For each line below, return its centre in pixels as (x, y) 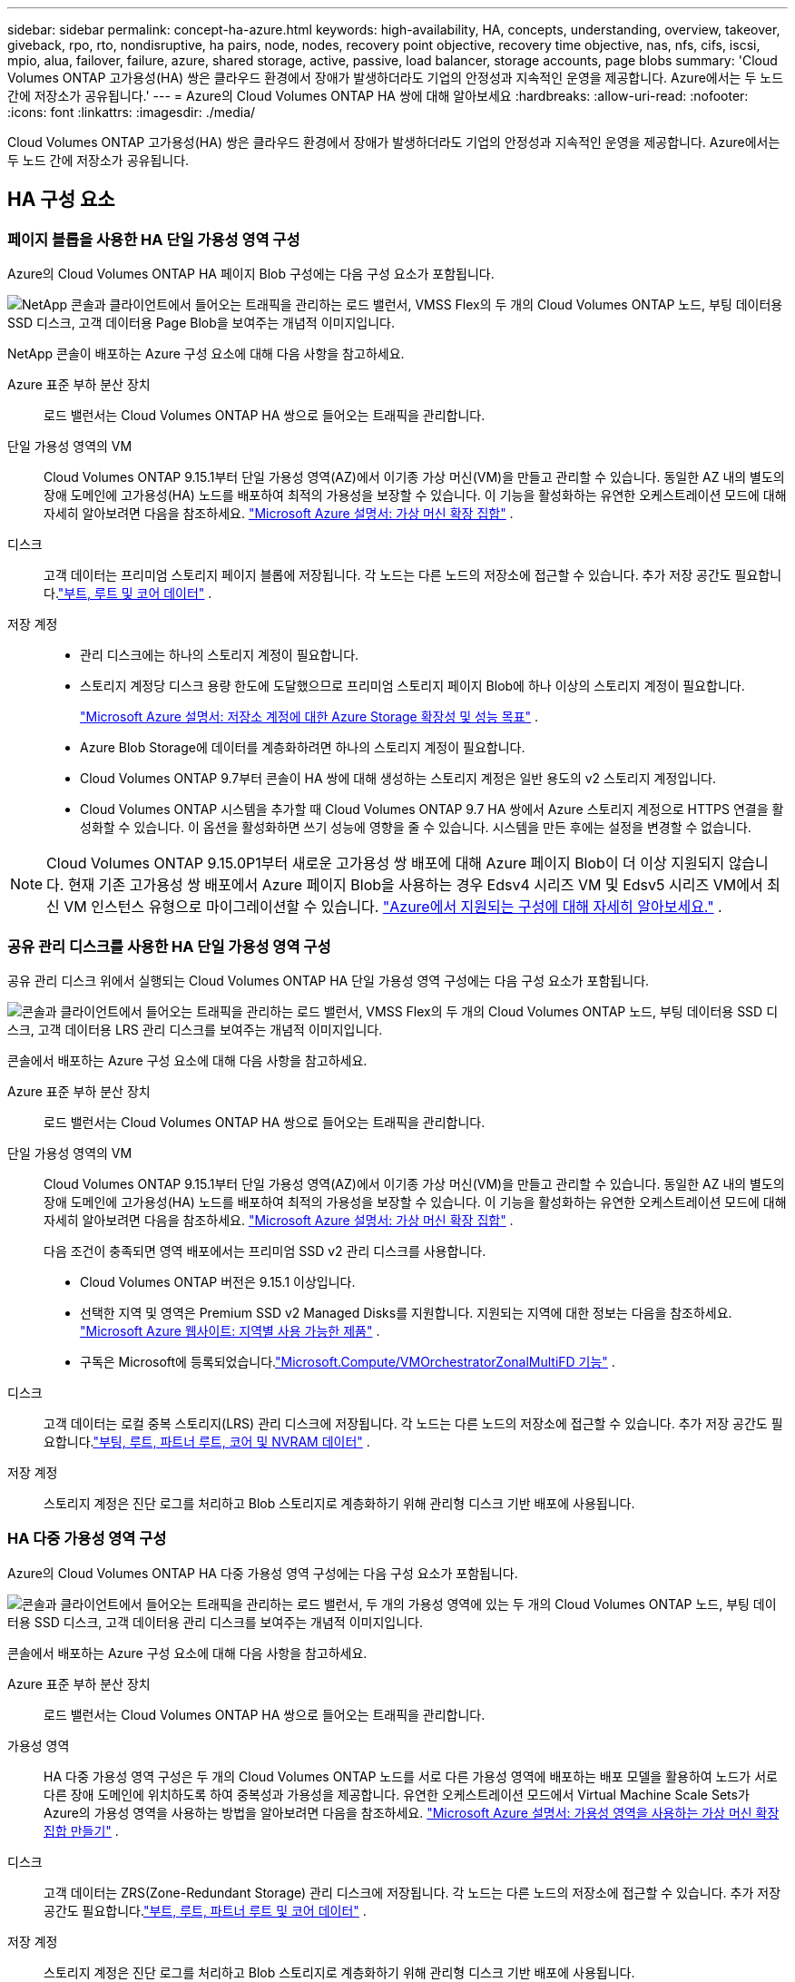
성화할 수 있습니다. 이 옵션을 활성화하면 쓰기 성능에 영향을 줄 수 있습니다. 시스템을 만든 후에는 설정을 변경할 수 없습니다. (416, 828)
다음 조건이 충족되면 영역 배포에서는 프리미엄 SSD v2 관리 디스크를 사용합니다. (265, 1251)
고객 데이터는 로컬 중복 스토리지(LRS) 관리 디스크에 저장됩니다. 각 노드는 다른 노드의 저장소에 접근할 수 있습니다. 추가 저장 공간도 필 (413, 1423)
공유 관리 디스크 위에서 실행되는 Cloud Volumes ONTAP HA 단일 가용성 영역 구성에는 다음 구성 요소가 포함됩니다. (329, 980)
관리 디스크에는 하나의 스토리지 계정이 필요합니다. (220, 655)
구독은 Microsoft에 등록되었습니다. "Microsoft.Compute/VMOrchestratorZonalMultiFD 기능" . (348, 1361)
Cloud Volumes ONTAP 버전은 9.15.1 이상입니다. (218, 1281)
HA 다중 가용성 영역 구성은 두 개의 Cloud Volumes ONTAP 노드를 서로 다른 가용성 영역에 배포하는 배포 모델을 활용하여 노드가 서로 (411, 1776)
